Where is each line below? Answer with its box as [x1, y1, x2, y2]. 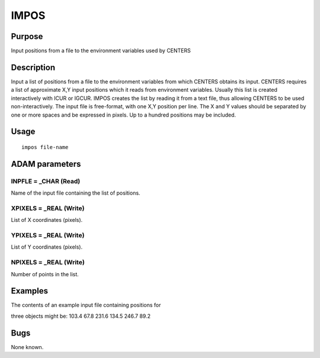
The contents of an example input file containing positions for [11, 302, 161, 309]
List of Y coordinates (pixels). [11, 243, 83, 251]
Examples [11, 286, 49, 296]
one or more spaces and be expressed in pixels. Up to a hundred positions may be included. [11, 111, 236, 118]
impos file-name [21, 144, 69, 150]
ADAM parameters [11, 159, 81, 169]
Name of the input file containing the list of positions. [11, 189, 140, 196]
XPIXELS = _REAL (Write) [11, 204, 85, 212]
